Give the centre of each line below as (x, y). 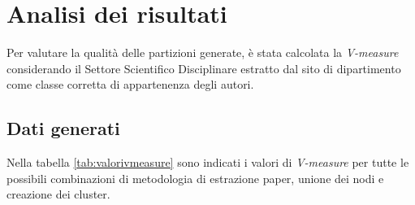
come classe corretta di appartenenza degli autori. (130, 84)
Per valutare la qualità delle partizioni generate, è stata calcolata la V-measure (203, 52)
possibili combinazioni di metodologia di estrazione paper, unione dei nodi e (195, 178)
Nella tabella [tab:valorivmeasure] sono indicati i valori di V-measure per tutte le (208, 162)
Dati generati (63, 128)
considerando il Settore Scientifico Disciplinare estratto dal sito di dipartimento (204, 68)
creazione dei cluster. (58, 194)
